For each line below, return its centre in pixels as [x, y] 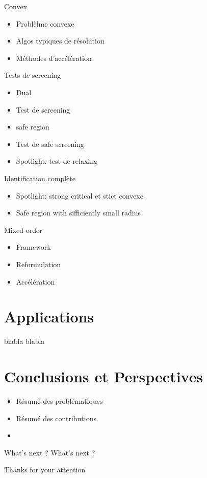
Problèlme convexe [45, 23]
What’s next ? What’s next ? [50, 452]
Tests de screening [33, 75]
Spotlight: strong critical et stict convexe [80, 195]
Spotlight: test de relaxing [57, 161]
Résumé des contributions [56, 418]
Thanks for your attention [45, 470]
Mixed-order [23, 230]
